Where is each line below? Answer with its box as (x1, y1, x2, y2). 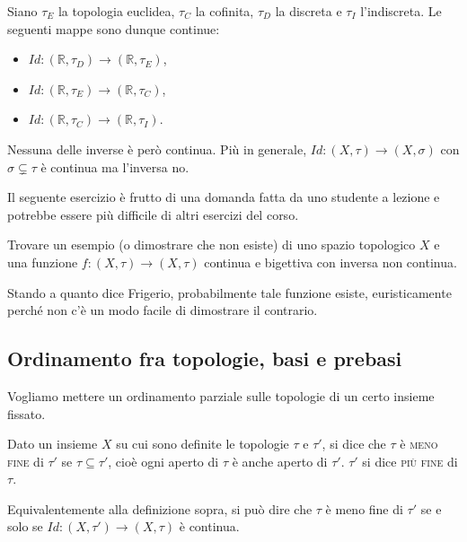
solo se (7, 517, 43, 536)
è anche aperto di (232, 451, 328, 470)
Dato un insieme (7, 434, 98, 453)
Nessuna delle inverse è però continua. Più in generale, (7, 139, 307, 158)
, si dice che (322, 434, 386, 453)
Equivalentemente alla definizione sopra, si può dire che (7, 499, 313, 518)
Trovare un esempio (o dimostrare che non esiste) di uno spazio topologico (7, 235, 416, 254)
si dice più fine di (362, 451, 458, 470)
